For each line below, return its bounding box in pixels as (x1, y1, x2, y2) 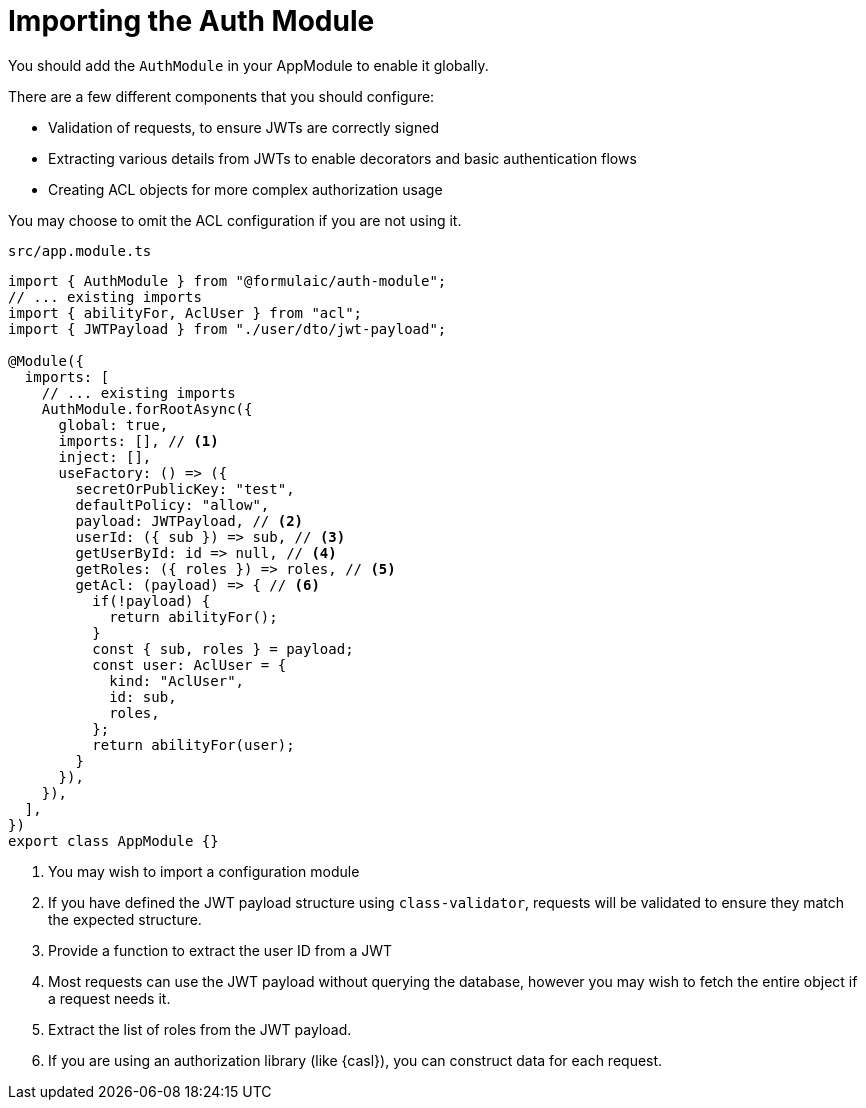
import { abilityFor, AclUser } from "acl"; (8, 304, 363, 321)
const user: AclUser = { (92, 656, 287, 673)
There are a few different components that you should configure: (8, 87, 435, 105)
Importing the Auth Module (8, 4, 375, 38)
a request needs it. (48, 989, 171, 1007)
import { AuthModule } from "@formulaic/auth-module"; (8, 272, 447, 289)
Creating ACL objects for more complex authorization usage (48, 180, 443, 198)
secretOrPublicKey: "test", (75, 480, 295, 497)
